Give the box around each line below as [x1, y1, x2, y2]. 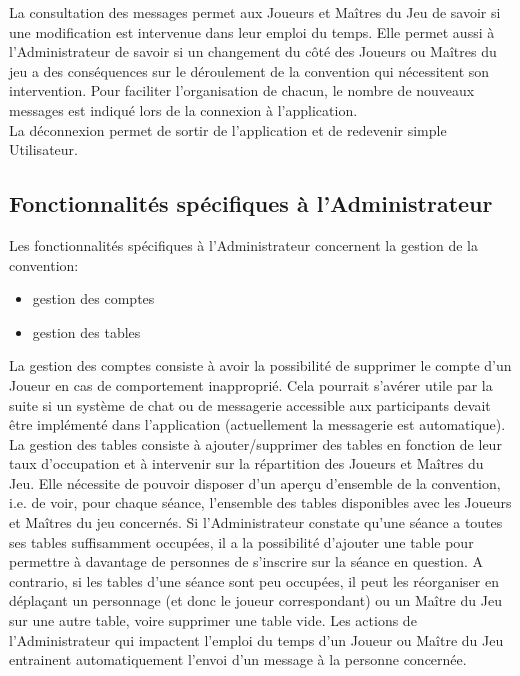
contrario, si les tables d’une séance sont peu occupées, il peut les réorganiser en [9, 570, 499, 591]
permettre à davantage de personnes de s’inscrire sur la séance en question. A [9, 551, 483, 572]
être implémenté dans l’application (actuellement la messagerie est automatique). [9, 414, 506, 435]
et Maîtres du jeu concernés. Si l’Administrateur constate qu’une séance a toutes [9, 512, 503, 533]
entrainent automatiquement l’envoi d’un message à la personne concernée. [9, 649, 467, 670]
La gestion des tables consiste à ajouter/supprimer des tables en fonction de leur [9, 433, 502, 454]
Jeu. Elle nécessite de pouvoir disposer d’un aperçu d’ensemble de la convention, [9, 472, 501, 493]
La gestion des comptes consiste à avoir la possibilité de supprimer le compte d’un [9, 355, 512, 376]
